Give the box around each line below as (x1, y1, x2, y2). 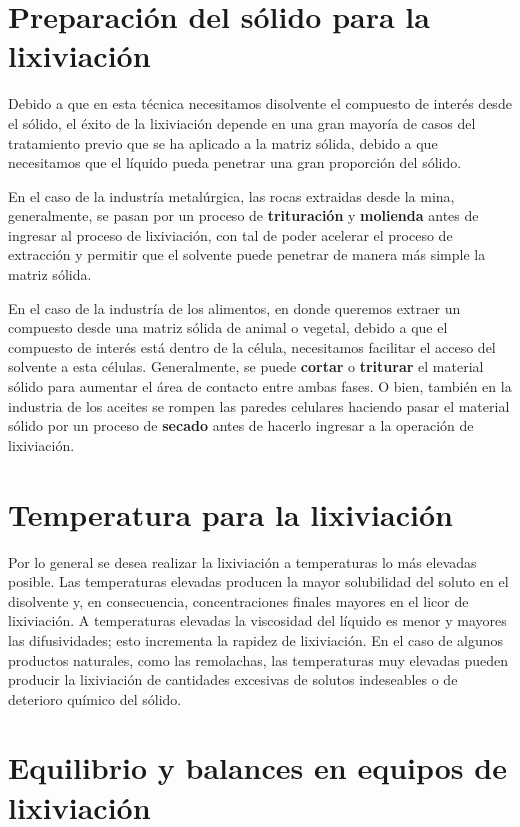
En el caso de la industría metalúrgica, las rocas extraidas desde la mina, (8, 185, 455, 206)
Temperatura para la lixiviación (8, 493, 453, 534)
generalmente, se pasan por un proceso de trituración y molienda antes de (8, 205, 479, 226)
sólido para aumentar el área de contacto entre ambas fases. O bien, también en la (8, 376, 512, 397)
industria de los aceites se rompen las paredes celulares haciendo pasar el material (8, 395, 510, 416)
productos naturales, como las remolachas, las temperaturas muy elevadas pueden (8, 649, 509, 670)
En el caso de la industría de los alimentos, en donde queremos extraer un (8, 297, 461, 318)
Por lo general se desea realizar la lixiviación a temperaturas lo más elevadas (8, 551, 477, 572)
